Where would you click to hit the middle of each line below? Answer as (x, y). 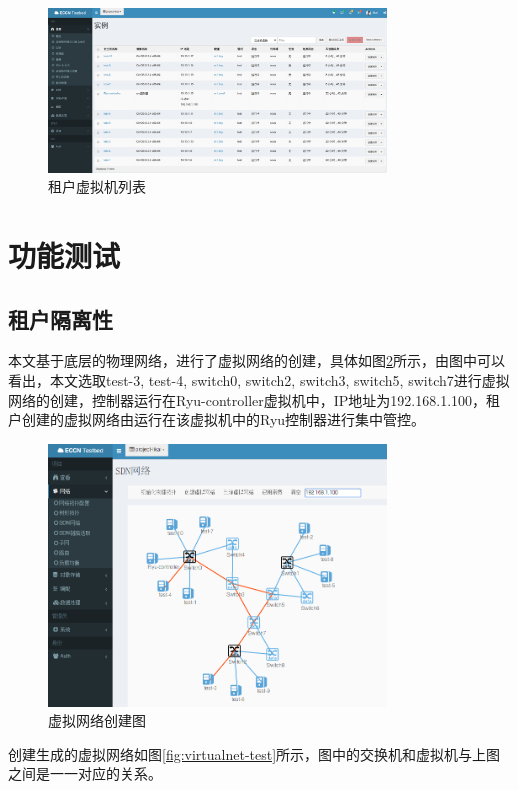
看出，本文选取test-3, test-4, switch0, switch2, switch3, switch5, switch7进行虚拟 (259, 379)
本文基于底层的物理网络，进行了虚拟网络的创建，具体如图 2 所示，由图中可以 (256, 360)
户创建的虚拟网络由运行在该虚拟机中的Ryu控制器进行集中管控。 (217, 419)
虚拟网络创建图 (97, 720)
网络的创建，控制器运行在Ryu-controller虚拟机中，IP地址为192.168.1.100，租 (254, 399)
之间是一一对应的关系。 (85, 773)
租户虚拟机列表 (97, 186)
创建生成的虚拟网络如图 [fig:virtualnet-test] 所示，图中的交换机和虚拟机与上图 (254, 753)
